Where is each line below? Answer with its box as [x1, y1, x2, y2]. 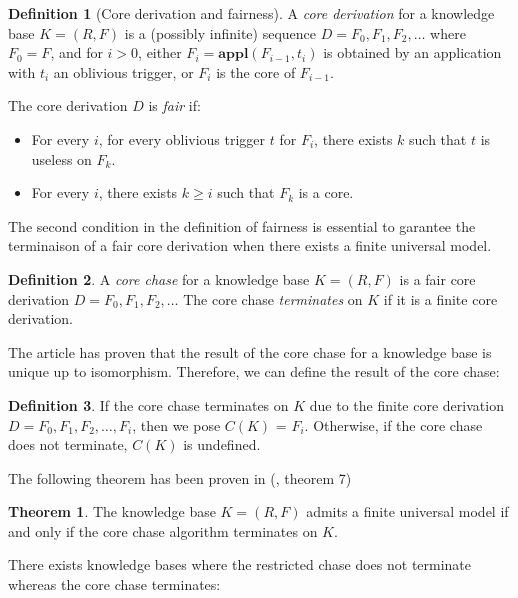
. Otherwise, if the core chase [304, 414, 483, 435]
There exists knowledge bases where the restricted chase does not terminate [8, 554, 472, 575]
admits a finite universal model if [306, 501, 509, 522]
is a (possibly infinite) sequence [124, 22, 317, 43]
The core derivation [8, 95, 128, 116]
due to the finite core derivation [309, 394, 504, 415]
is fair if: [148, 95, 201, 116]
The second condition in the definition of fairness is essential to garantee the [8, 215, 476, 236]
